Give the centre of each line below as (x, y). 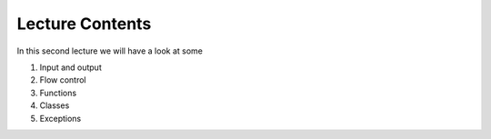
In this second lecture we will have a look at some (110, 51)
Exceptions (60, 118)
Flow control (63, 80)
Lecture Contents (84, 24)
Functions (58, 93)
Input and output (70, 67)
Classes (55, 105)
